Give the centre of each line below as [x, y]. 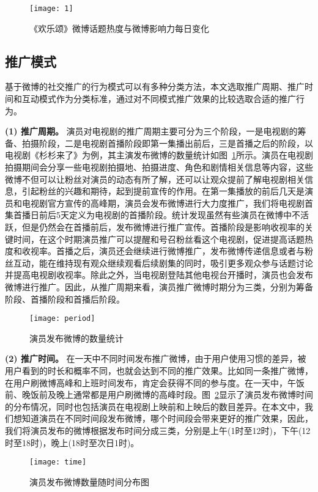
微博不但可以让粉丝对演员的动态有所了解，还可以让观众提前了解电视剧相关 [155, 179]
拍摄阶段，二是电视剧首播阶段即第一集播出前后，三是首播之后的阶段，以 [167, 143]
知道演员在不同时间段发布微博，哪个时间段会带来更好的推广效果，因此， [167, 418]
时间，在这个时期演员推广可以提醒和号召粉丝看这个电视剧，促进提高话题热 [163, 239]
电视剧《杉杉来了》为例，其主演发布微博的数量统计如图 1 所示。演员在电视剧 [159, 155]
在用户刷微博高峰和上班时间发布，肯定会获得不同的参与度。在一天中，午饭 [155, 382]
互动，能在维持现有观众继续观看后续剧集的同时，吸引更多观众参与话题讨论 [163, 263]
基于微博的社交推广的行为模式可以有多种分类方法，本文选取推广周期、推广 [155, 86]
